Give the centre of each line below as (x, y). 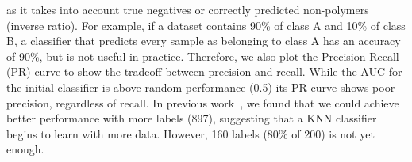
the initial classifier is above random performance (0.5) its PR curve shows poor (201, 87)
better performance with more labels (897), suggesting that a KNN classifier (192, 118)
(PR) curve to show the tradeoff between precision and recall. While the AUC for (204, 72)
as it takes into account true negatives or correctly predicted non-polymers (188, 9)
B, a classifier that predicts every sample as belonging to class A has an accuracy (204, 41)
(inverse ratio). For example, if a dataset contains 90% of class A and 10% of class (206, 25)
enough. (25, 149)
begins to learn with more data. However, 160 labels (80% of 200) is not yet (191, 133)
